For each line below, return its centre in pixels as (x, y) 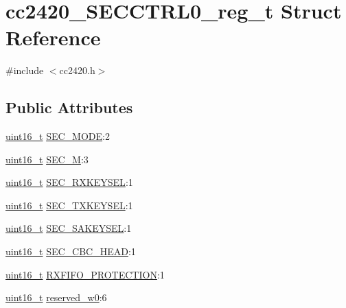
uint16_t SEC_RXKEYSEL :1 (69, 182)
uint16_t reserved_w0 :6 (56, 297)
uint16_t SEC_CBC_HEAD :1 (71, 251)
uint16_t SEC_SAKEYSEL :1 (69, 228)
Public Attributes (69, 107)
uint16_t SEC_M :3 (47, 159)
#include (25, 70)
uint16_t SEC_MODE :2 (58, 136)
